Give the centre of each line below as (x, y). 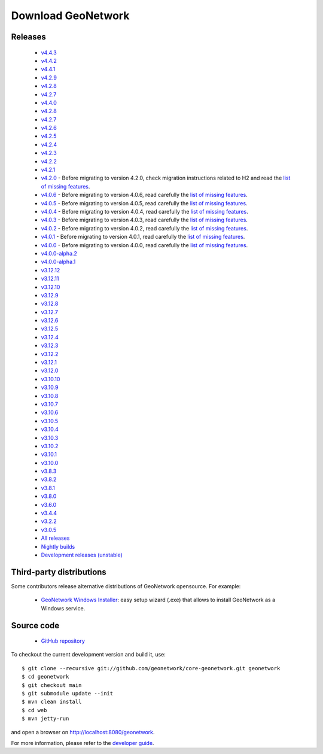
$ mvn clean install (52, 702)
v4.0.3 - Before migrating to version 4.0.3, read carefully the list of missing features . (144, 220)
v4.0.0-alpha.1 (58, 262)
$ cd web (34, 710)
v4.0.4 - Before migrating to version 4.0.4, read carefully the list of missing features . (144, 211)
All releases (55, 538)
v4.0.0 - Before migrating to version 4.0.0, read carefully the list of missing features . (144, 245)
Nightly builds (58, 546)
